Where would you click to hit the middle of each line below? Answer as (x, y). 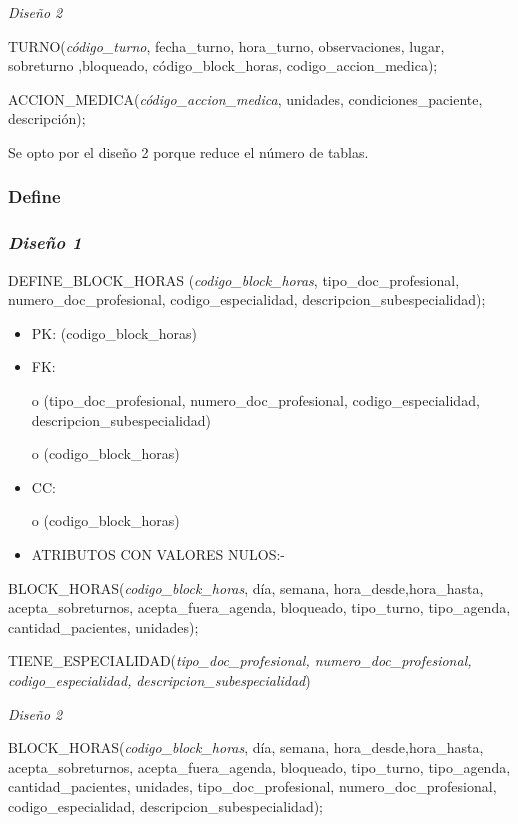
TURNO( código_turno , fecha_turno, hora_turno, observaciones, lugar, (226, 45)
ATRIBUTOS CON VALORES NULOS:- (158, 553)
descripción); (47, 118)
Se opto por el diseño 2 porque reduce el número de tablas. (188, 151)
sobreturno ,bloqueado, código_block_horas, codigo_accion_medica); (223, 65)
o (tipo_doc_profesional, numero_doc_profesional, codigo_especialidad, (255, 400)
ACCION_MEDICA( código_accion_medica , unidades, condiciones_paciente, (245, 98)
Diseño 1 (45, 242)
